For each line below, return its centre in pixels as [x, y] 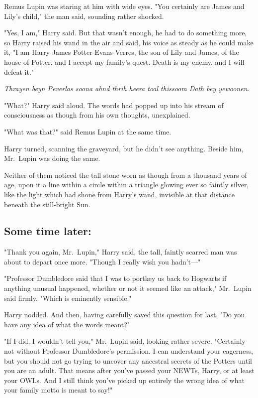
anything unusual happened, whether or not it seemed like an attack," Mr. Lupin [128, 288]
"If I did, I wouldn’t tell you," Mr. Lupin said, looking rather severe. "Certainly [125, 341]
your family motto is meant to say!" [58, 390]
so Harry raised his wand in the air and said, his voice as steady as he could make [129, 42]
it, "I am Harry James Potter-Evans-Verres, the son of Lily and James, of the [122, 52]
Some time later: [48, 231]
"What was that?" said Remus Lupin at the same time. [88, 131]
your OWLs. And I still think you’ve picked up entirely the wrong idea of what [124, 380]
